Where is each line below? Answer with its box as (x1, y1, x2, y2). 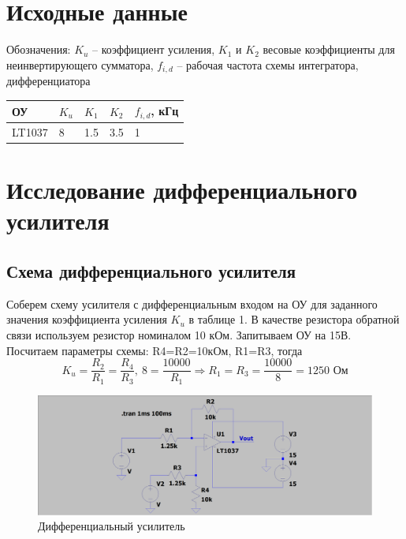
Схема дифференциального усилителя (6, 259, 296, 283)
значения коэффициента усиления (6, 311, 167, 328)
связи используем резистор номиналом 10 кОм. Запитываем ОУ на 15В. (6, 327, 352, 343)
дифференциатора (6, 73, 91, 89)
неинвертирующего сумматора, (6, 56, 154, 73)
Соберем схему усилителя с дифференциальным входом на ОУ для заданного (6, 295, 378, 312)
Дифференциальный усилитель (38, 518, 185, 534)
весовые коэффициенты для (263, 41, 395, 58)
